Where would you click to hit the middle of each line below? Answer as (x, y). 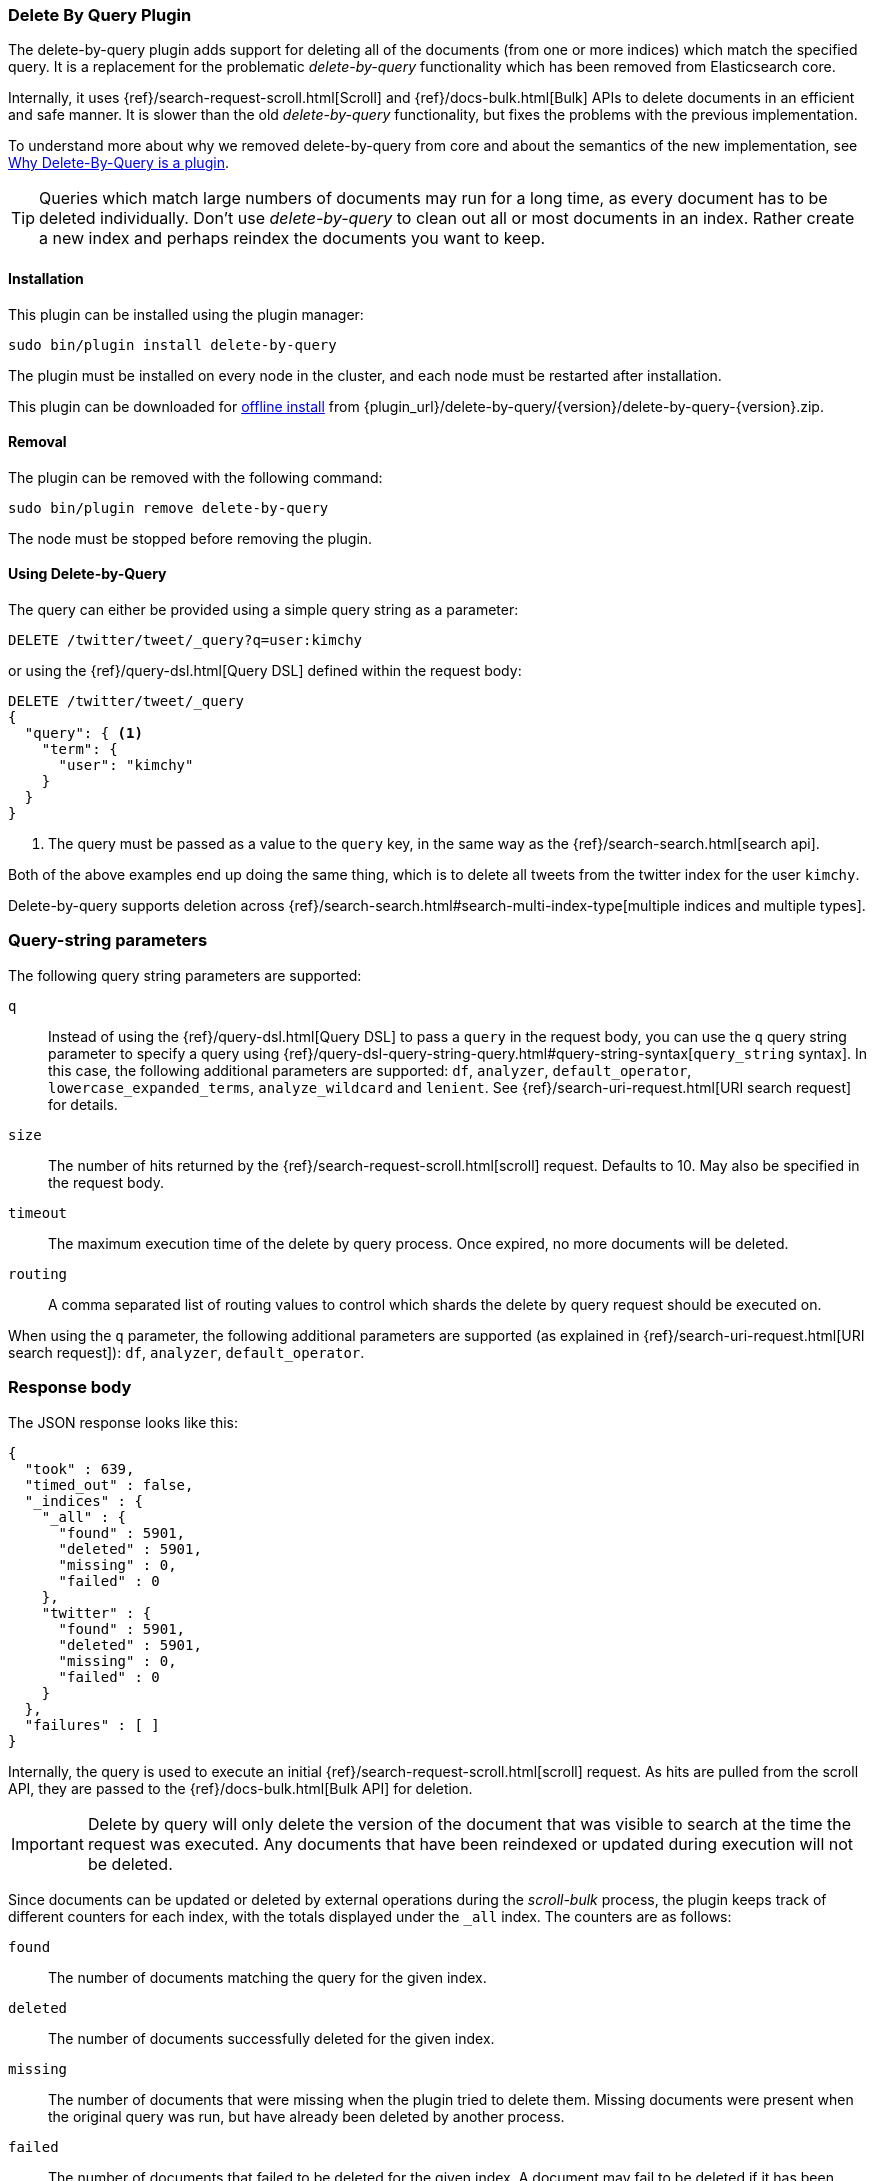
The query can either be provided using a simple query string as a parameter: (263, 610)
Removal (37, 442)
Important (47, 1843)
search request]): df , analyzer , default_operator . (186, 1352)
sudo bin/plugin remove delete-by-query (168, 507)
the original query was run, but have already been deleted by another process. (306, 2116)
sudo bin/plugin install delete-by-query (172, 344)
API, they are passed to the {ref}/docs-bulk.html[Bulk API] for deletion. (240, 1788)
